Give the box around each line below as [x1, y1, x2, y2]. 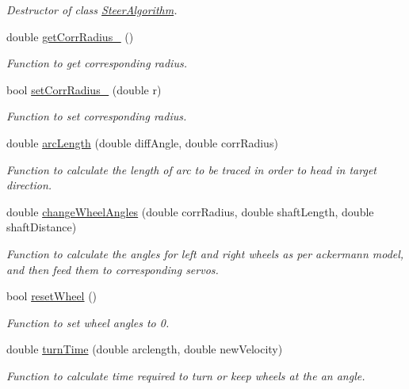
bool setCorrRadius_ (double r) [6, 81, 162, 97]
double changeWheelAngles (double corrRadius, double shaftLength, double [6, 203, 374, 219]
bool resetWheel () [6, 288, 97, 304]
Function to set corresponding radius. [6, 108, 187, 124]
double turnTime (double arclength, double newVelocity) [6, 341, 283, 357]
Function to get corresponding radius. [6, 55, 187, 71]
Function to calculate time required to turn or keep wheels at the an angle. [6, 367, 365, 383]
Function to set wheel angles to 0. [6, 314, 170, 330]
